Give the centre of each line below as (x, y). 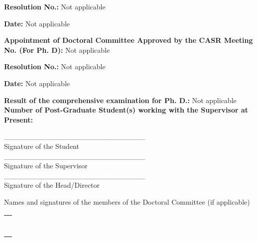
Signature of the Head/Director (52, 185)
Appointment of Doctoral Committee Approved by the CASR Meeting (128, 40)
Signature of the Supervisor (46, 166)
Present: (18, 119)
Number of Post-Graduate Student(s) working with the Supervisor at (126, 110)
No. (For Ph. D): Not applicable (57, 50)
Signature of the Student (42, 146)
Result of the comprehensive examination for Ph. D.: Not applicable (120, 100)
